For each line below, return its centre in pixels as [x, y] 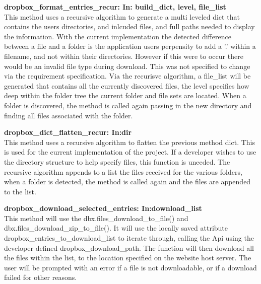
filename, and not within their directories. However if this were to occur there [124, 56]
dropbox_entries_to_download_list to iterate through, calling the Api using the [129, 238]
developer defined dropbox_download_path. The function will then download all [129, 247]
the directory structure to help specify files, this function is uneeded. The [117, 161]
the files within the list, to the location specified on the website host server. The [128, 258]
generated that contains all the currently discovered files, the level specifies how [127, 85]
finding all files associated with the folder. [69, 115]
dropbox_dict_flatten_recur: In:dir [68, 132]
